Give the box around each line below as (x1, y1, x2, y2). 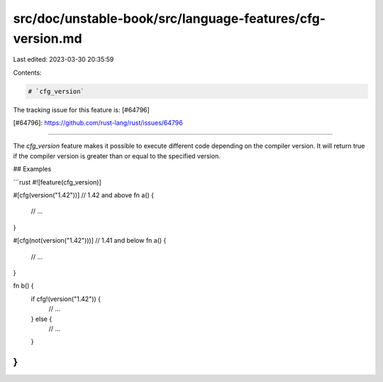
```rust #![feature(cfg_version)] (13, 178, 102, 186)
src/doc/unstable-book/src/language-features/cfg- (13, 11, 326, 26)
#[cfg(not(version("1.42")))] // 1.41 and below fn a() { (13, 236, 167, 245)
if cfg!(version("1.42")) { (30, 295, 101, 303)
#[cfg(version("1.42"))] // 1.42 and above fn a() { (13, 191, 155, 200)
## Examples (13, 165, 52, 173)
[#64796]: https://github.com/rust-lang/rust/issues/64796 (13, 119, 184, 127)
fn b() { (13, 281, 35, 290)
